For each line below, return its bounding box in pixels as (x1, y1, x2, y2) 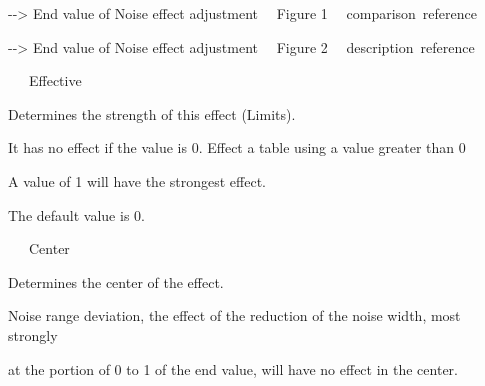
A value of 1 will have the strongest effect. (8, 170, 266, 191)
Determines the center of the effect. (8, 271, 224, 292)
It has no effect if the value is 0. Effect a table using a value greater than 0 (8, 137, 466, 158)
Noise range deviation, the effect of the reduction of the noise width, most (8, 305, 461, 326)
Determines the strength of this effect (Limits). (8, 103, 296, 124)
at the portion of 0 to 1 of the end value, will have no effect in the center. (8, 358, 458, 379)
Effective (28, 70, 82, 91)
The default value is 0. (8, 204, 145, 225)
